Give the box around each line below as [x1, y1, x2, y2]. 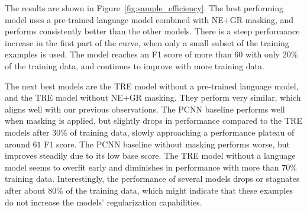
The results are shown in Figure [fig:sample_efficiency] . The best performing [5, 2, 283, 14]
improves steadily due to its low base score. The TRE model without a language [5, 149, 296, 162]
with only [245, 48, 280, 60]
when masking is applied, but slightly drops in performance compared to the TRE [5, 114, 302, 127]
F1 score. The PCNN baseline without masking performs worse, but [44, 137, 290, 150]
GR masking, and [230, 13, 294, 25]
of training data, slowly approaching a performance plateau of [70, 126, 295, 138]
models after [5, 126, 50, 138]
